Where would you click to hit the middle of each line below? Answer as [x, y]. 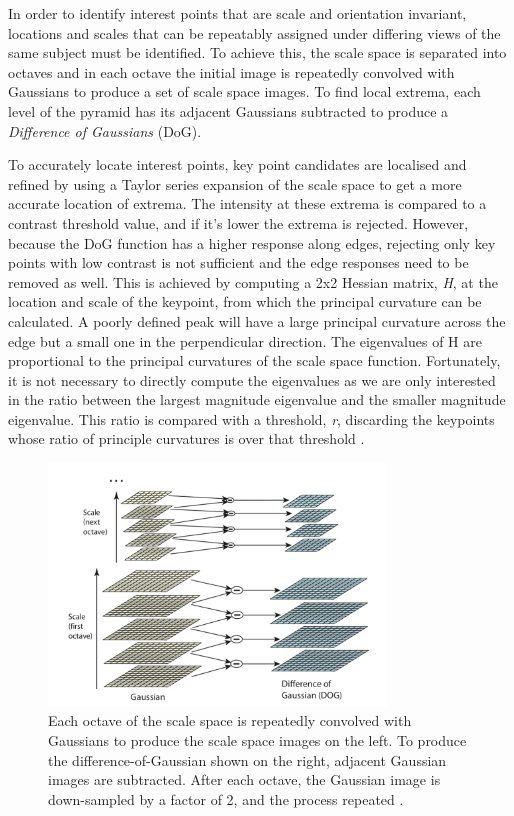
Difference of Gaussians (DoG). [105, 130]
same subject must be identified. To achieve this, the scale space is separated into [257, 52]
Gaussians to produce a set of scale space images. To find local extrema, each [244, 91]
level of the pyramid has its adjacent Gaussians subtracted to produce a [228, 110]
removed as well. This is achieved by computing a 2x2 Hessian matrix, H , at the [253, 281]
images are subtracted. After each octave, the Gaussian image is [244, 779]
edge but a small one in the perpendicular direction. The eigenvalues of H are [245, 340]
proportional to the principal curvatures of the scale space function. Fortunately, [254, 360]
